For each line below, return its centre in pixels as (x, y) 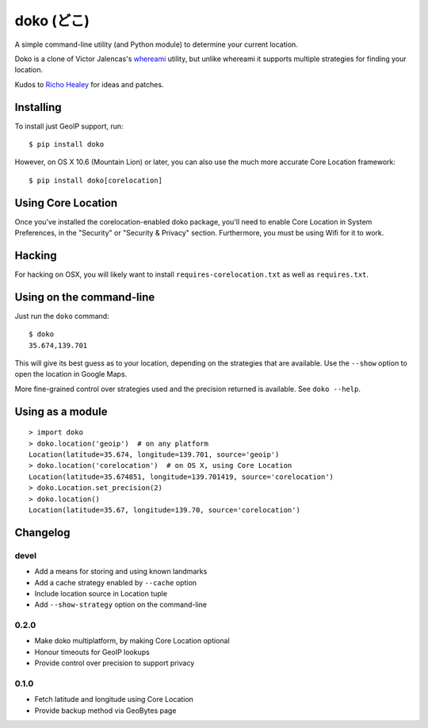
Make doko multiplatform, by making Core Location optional (132, 641)
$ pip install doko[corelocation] (96, 180)
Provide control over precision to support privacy (115, 663)
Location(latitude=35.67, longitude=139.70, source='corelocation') (164, 510)
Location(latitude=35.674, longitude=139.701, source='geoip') (154, 455)
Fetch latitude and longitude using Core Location (114, 699)
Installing (38, 107)
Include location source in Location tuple (101, 593)
